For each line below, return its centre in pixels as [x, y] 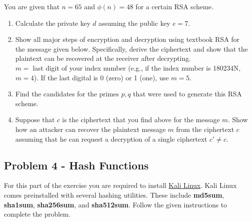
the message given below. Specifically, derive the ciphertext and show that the [132, 48]
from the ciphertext [205, 129]
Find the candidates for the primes [67, 94]
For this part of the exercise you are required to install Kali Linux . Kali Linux [120, 185]
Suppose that [35, 120]
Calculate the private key [53, 23]
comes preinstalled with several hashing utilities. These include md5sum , [114, 194]
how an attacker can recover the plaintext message [90, 129]
